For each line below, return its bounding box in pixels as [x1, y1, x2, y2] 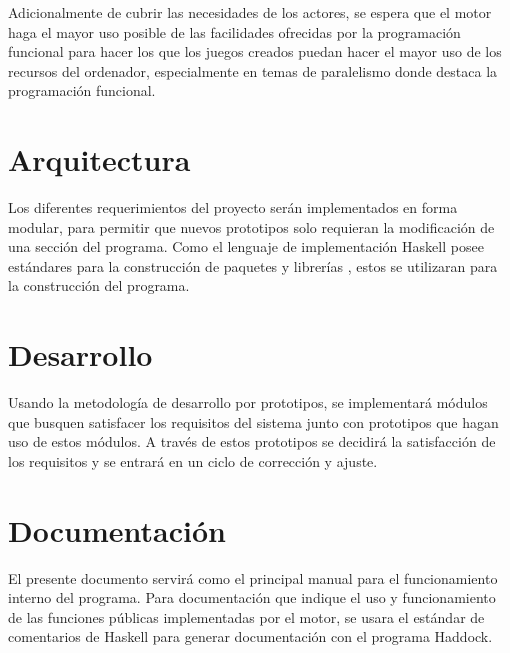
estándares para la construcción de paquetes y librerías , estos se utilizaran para [8, 255, 498, 276]
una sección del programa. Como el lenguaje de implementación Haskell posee [8, 236, 484, 257]
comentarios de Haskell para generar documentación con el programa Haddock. [8, 626, 493, 647]
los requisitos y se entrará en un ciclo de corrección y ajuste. [8, 450, 378, 471]
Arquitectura [8, 139, 191, 180]
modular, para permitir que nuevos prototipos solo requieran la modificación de [8, 216, 495, 237]
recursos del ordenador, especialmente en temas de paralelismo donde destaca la [8, 60, 498, 81]
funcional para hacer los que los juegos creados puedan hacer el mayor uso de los [8, 41, 502, 62]
